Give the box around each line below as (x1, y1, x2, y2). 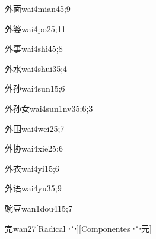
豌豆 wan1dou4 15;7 (5, 202, 72, 214)
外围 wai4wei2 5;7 (5, 122, 65, 134)
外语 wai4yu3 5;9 (5, 182, 62, 194)
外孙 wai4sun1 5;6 (5, 82, 65, 95)
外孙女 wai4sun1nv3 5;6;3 (5, 102, 93, 114)
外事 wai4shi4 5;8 (5, 42, 63, 55)
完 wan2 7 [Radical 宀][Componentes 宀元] (5, 222, 152, 234)
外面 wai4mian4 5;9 (5, 2, 71, 14)
